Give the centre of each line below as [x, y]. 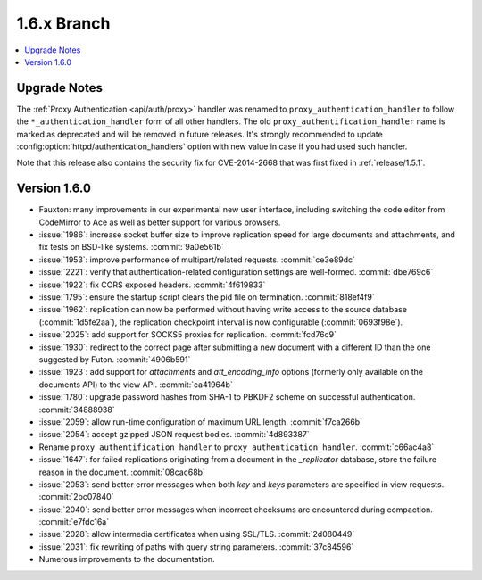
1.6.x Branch [63, 23]
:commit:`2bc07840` [76, 497]
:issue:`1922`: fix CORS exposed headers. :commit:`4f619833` [152, 285]
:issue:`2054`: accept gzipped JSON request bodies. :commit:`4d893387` [174, 435]
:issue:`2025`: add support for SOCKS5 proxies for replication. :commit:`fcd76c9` [187, 335]
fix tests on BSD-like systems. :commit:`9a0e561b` [132, 247]
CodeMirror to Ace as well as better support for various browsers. [160, 222]
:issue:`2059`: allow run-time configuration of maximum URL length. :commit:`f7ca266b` [201, 422]
